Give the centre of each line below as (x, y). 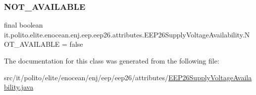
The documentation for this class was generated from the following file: (112, 61)
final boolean (24, 25)
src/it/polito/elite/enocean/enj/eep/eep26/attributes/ (86, 77)
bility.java (19, 87)
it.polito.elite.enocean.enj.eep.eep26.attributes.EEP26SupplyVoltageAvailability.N (127, 34)
